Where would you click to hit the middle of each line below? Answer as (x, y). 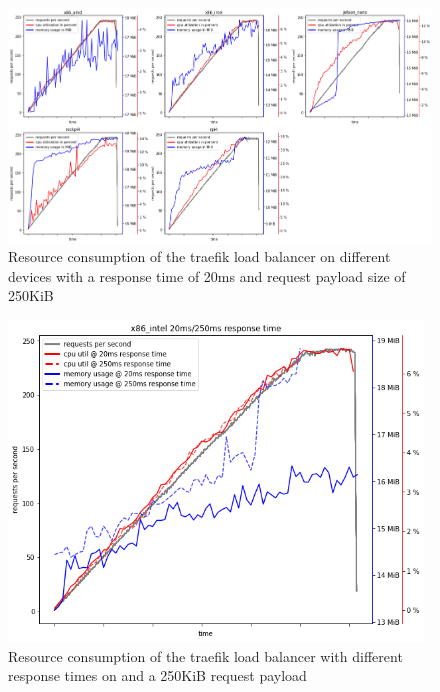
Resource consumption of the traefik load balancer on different (199, 256)
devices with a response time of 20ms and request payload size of (207, 275)
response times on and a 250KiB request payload (157, 675)
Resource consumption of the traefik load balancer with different (205, 655)
